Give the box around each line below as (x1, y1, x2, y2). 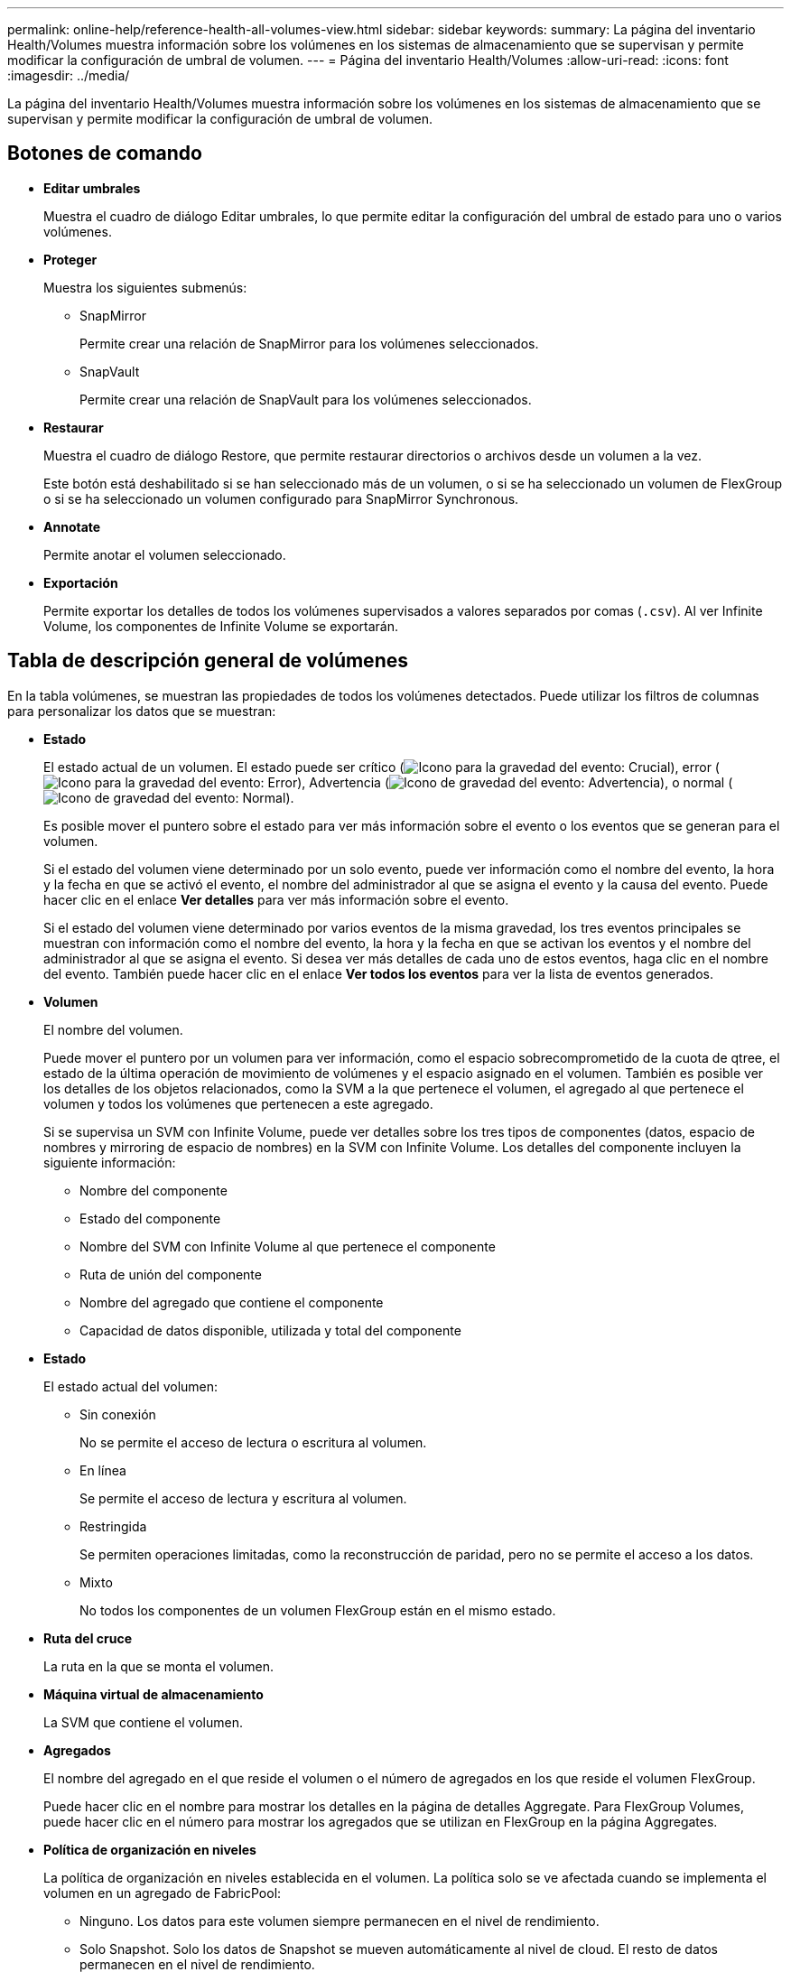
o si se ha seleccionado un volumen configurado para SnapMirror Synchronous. (43, 490, 519, 507)
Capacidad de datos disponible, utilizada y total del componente (79, 1322, 461, 1338)
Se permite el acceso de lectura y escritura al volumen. (79, 1490, 407, 1506)
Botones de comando (7, 142, 202, 165)
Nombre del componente (79, 1182, 228, 1198)
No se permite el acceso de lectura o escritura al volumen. (79, 1434, 427, 1450)
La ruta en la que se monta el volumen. (43, 1658, 274, 1674)
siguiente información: (43, 1154, 176, 1170)
